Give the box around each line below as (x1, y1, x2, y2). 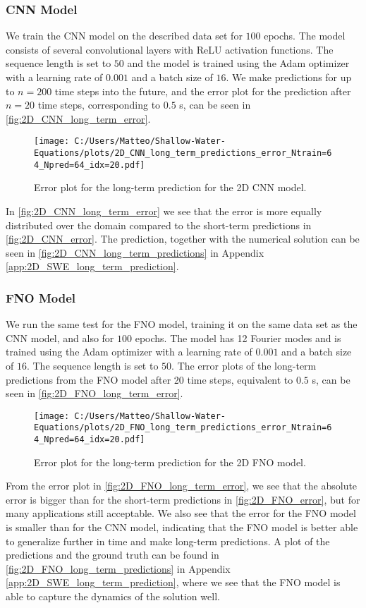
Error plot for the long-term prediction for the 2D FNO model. (34, 454, 306, 469)
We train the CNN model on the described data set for (6, 28, 243, 43)
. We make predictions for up (226, 70, 352, 84)
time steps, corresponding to (37, 97, 161, 112)
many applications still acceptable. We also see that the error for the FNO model (6, 506, 356, 521)
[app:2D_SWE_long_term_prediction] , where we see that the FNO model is (6, 575, 341, 590)
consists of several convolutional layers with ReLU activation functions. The (6, 42, 334, 56)
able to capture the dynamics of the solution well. (6, 589, 220, 603)
